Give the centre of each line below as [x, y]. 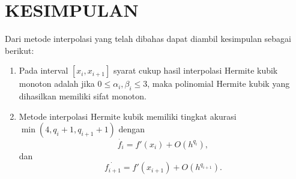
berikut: [20, 50]
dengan [132, 129]
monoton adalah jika [57, 84]
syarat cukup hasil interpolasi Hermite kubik [195, 70]
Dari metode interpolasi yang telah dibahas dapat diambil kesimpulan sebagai [148, 39]
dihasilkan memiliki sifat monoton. [83, 96]
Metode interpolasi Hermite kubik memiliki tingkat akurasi [128, 116]
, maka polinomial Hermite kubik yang [219, 84]
